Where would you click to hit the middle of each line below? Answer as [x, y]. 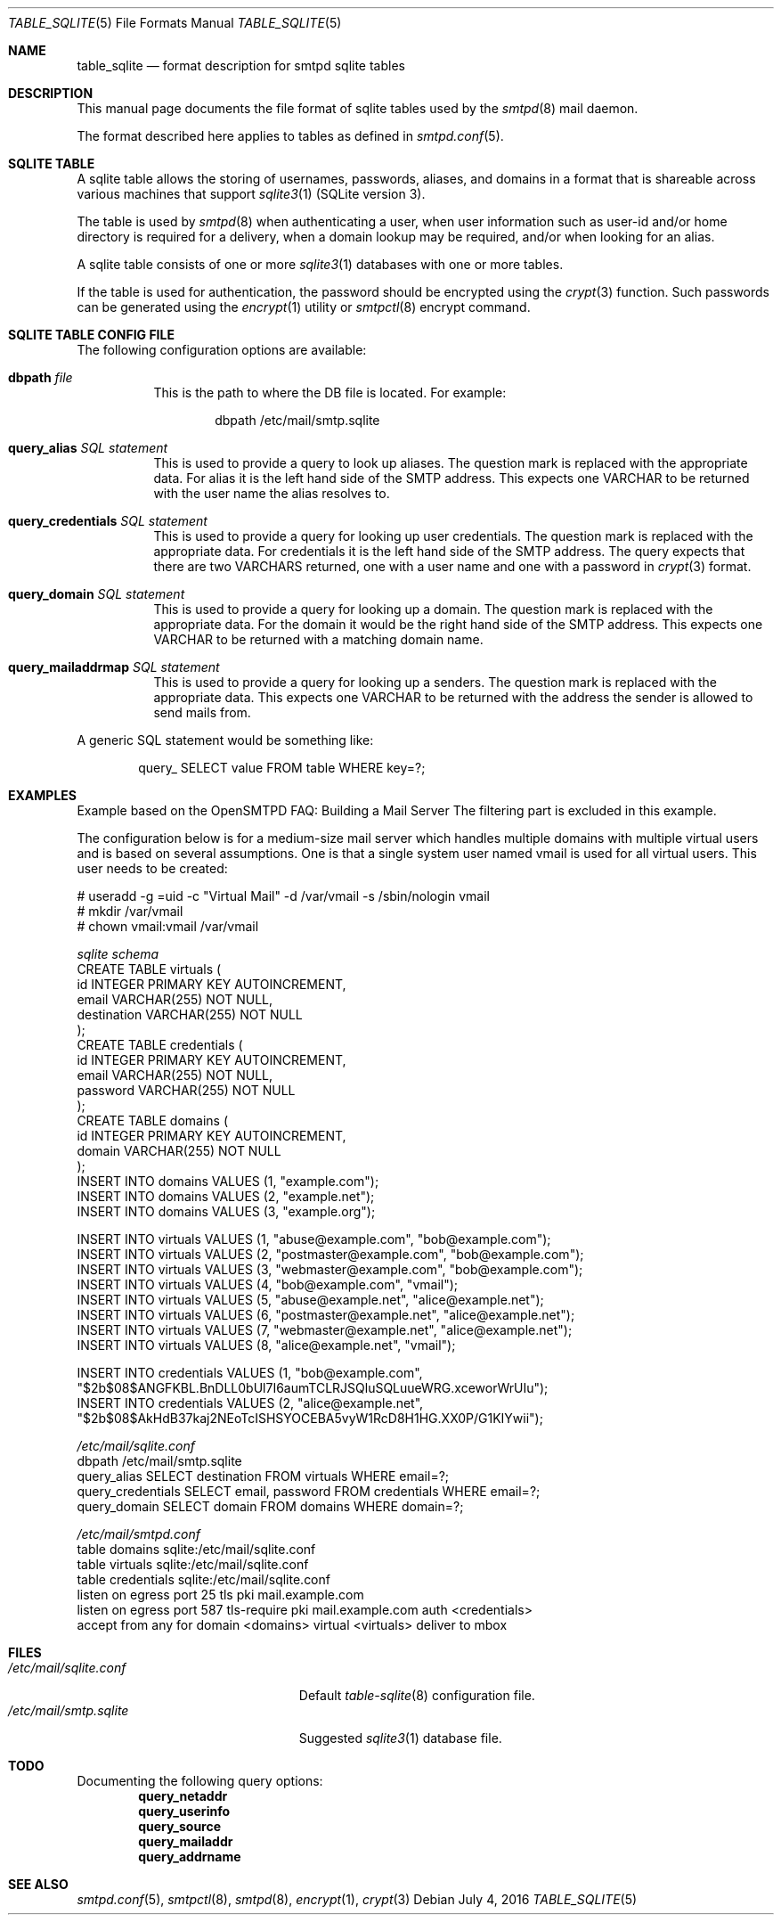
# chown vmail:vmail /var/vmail [168, 926]
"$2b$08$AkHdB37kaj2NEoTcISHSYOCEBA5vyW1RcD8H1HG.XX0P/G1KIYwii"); [310, 1418]
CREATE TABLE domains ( [153, 1120]
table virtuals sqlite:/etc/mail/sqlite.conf [193, 1564]
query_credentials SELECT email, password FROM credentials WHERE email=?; [309, 1491]
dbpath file [41, 377]
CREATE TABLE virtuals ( [149, 969]
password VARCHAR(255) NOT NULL [186, 1090]
